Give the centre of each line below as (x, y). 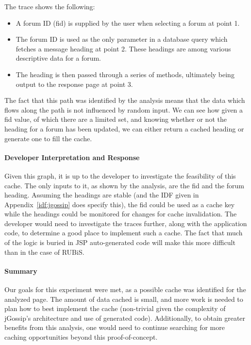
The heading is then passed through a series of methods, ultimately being (125, 74)
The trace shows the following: (50, 6)
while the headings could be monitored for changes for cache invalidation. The (121, 214)
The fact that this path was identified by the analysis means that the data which (125, 100)
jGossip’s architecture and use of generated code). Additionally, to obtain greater (125, 318)
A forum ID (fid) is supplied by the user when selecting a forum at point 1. (128, 23)
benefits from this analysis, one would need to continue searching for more (115, 327)
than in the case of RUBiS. (44, 252)
